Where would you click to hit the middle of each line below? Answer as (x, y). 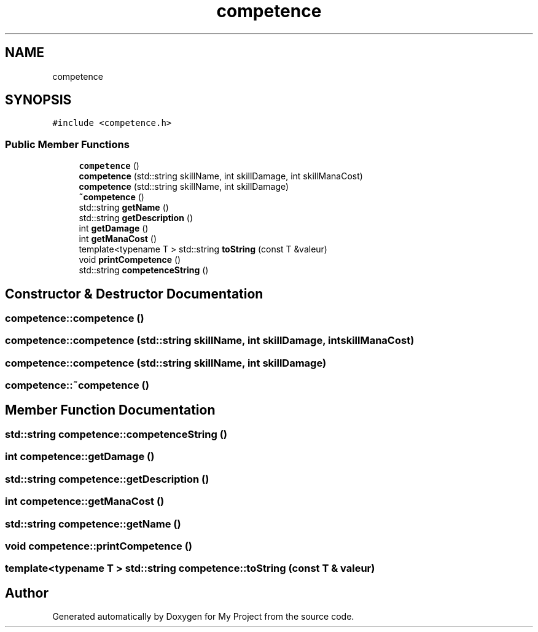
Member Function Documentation (110, 410)
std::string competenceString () (144, 270)
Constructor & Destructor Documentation (134, 294)
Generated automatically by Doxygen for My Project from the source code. (203, 617)
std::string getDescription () (136, 218)
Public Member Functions (67, 144)
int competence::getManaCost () (85, 501)
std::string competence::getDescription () (107, 479)
